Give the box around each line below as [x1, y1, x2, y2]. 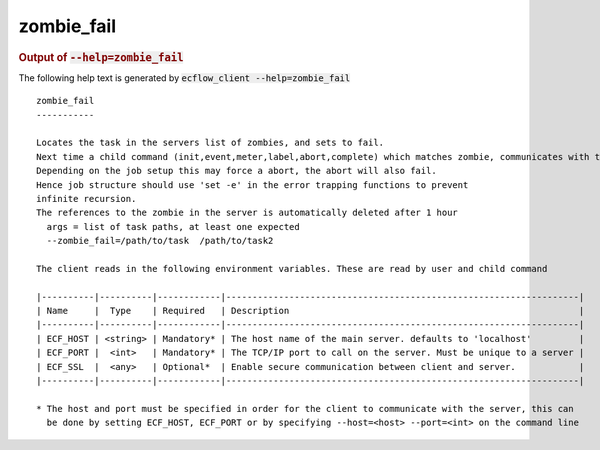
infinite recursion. [36, 193, 137, 204]
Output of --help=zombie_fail [18, 50, 184, 64]
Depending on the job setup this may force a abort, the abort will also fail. [36, 165, 437, 177]
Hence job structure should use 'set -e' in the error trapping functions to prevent [36, 179, 469, 190]
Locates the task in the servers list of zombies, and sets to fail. [36, 137, 385, 149]
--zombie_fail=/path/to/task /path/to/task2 [46, 235, 274, 247]
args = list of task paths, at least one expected [46, 221, 300, 232]
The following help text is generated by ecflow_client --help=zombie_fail [18, 71, 351, 84]
